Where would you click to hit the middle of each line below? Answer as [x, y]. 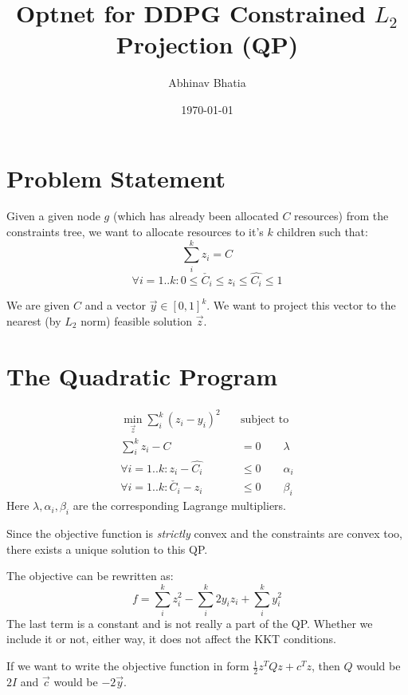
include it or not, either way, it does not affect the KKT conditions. [172, 639]
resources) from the [341, 216]
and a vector [115, 305]
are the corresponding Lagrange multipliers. [179, 505]
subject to [265, 420]
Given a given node [53, 216]
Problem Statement [116, 178]
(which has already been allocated [196, 216]
